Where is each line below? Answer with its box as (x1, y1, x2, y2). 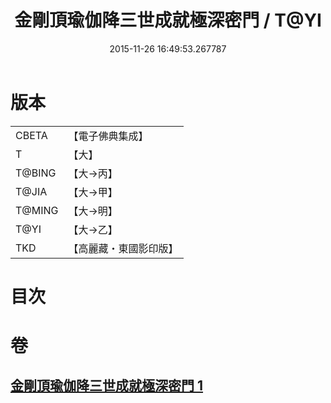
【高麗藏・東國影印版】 (68, 241, 179, 255)
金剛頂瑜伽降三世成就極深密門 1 (10, 377, 204, 395)
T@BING (15, 166, 57, 180)
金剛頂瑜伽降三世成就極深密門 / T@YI (14, 9, 322, 32)
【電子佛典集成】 (68, 129, 149, 143)
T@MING (15, 203, 59, 217)
